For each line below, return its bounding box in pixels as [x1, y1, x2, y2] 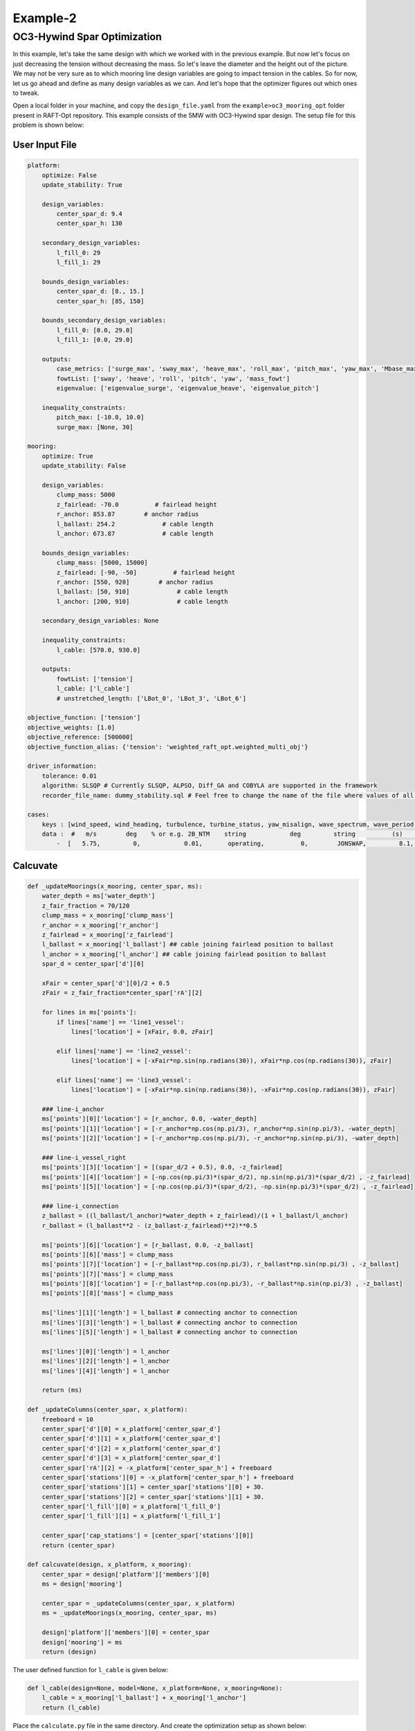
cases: [27, 811, 50, 818]
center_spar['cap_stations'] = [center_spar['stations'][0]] [41, 1532, 254, 1540]
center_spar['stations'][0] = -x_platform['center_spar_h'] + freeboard [41, 1473, 294, 1481]
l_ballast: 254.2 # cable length [56, 520, 214, 528]
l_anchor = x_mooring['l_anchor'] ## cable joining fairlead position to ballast [41, 950, 326, 958]
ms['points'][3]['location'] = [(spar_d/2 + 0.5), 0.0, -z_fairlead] [41, 1163, 283, 1172]
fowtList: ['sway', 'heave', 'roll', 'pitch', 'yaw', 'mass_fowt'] [56, 375, 290, 382]
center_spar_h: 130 [56, 219, 122, 228]
